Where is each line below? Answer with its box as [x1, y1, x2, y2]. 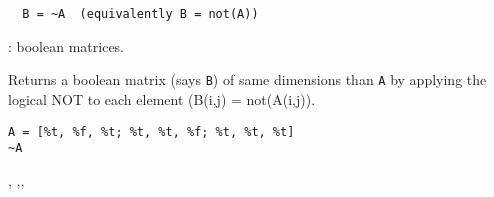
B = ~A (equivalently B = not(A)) [22, 7, 259, 21]
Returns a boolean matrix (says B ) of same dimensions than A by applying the [8, 69, 487, 90]
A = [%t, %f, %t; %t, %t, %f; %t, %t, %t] [8, 124, 295, 139]
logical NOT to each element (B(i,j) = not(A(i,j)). [8, 88, 316, 109]
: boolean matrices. [8, 35, 125, 56]
